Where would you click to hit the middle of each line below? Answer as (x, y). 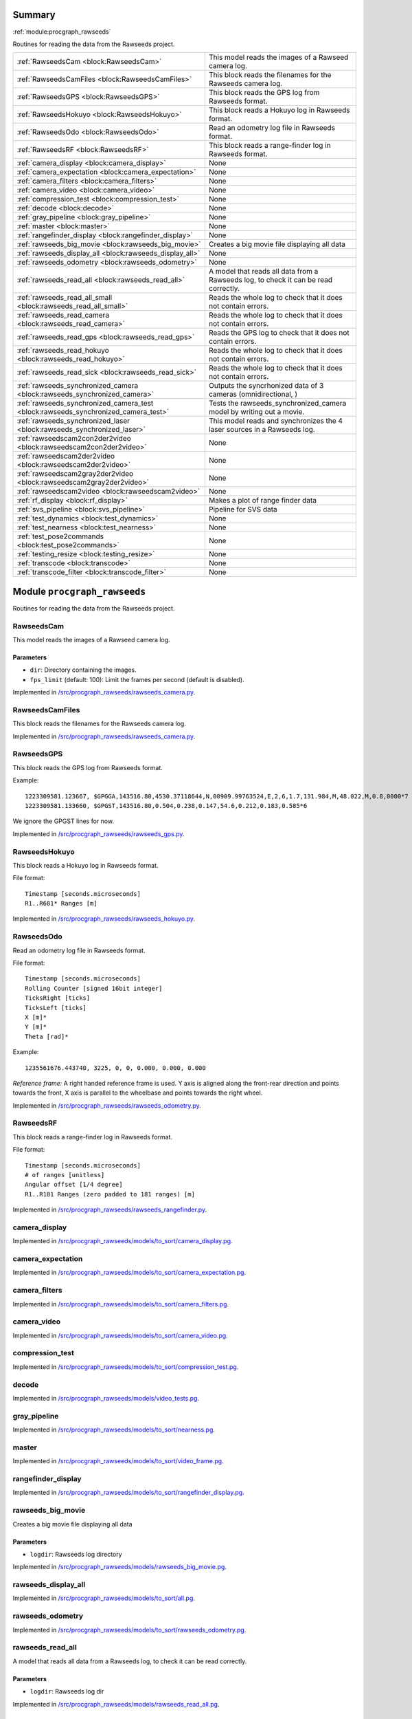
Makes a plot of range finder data (263, 501)
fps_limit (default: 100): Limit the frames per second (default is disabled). (137, 679)
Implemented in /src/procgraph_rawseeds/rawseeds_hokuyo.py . (104, 919)
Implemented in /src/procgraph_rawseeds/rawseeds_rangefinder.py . (110, 1209)
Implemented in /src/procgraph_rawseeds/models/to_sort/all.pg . (104, 1598)
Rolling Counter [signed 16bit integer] (94, 988)
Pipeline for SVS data (243, 510)
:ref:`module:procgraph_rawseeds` (62, 32)
